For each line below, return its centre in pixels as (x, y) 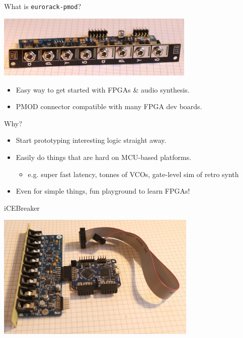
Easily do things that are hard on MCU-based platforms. (104, 157)
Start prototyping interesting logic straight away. (91, 140)
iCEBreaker (22, 207)
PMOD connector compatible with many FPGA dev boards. (109, 106)
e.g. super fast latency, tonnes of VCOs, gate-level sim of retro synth (133, 174)
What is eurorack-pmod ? (43, 6)
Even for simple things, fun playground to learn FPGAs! (103, 191)
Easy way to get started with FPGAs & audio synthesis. (103, 89)
